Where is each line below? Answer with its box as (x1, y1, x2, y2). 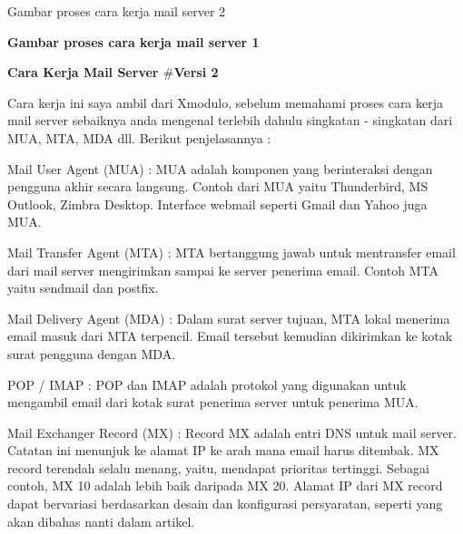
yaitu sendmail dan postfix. (7, 278, 159, 297)
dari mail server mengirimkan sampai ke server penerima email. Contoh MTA (7, 260, 438, 279)
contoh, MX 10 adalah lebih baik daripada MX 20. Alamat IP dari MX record (7, 476, 443, 495)
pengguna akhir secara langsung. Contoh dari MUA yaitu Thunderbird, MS (7, 177, 429, 196)
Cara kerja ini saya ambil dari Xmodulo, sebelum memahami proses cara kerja (7, 92, 444, 112)
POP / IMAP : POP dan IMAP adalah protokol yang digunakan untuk (7, 374, 407, 393)
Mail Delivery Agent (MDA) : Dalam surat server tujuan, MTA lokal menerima (7, 308, 450, 327)
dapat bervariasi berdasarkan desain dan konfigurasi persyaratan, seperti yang (7, 494, 443, 513)
